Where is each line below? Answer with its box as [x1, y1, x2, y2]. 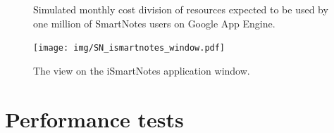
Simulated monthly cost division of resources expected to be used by [33, 2, 328, 16]
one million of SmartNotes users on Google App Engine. [33, 15, 276, 30]
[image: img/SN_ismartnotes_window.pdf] [33, 43, 225, 53]
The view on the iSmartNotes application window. [33, 63, 250, 77]
